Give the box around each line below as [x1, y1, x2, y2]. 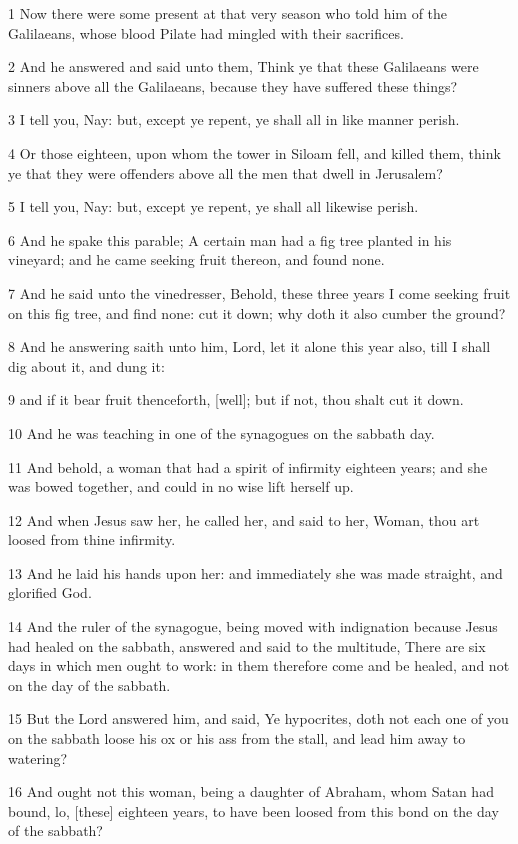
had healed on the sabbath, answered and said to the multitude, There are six [8, 635, 486, 656]
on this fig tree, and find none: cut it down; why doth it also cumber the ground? [8, 302, 506, 323]
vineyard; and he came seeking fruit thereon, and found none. [8, 249, 385, 270]
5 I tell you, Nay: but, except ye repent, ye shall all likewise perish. [8, 196, 419, 217]
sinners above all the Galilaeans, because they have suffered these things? [8, 75, 458, 96]
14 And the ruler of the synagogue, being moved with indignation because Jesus [8, 616, 498, 637]
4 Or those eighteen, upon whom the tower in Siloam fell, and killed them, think [8, 142, 501, 163]
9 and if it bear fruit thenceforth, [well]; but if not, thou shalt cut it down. [8, 389, 464, 410]
